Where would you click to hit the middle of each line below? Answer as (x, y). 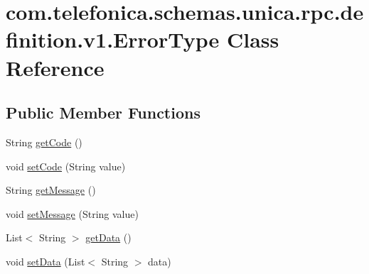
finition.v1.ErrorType (113, 39)
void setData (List (46, 261)
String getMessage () (51, 190)
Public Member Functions (103, 113)
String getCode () (44, 142)
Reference (55, 67)
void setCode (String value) (66, 166)
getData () (108, 237)
